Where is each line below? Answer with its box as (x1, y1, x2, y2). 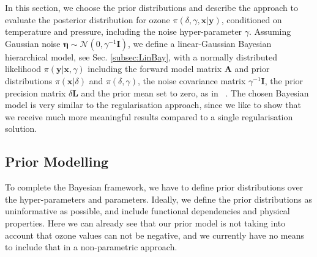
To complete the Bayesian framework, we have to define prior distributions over (5, 181, 304, 194)
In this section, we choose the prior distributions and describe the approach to (5, 1, 298, 13)
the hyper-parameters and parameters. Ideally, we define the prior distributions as (5, 192, 312, 205)
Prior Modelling (5, 152, 108, 171)
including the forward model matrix (88, 62, 222, 75)
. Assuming (249, 25, 291, 38)
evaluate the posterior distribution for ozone (5, 13, 170, 26)
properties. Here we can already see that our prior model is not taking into (5, 216, 286, 229)
